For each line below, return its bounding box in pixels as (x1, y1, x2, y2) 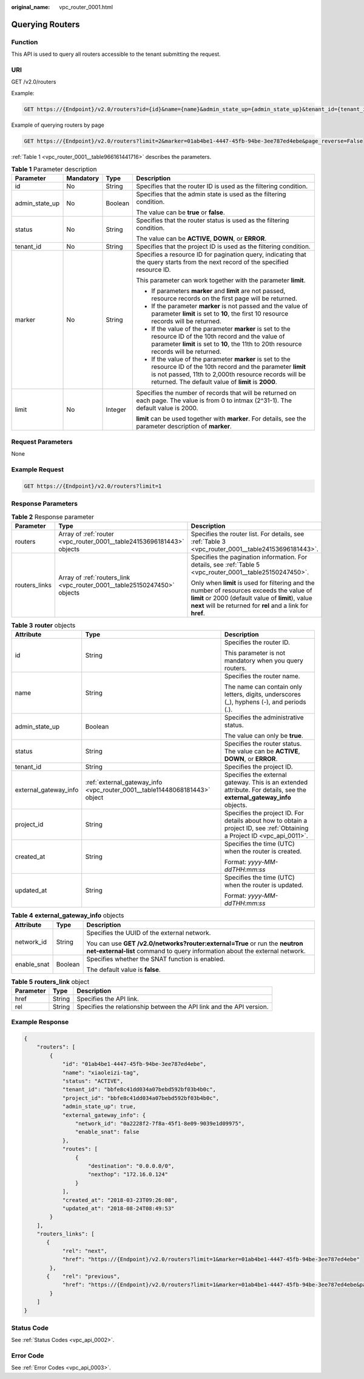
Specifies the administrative (224, 713, 304, 722)
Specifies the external (224, 770, 288, 779)
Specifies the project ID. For (224, 809, 304, 817)
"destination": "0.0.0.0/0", (88, 1162, 175, 1169)
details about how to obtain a (224, 817, 308, 825)
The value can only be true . (224, 732, 303, 740)
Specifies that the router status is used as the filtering (136, 216, 289, 224)
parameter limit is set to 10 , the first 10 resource (151, 309, 289, 318)
